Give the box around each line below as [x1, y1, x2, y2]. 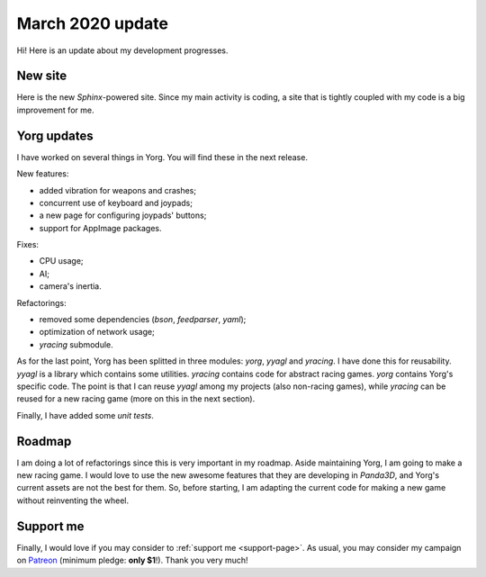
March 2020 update [16, 14, 168, 33]
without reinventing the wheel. [16, 495, 130, 506]
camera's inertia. [39, 281, 103, 292]
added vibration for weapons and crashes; [39, 185, 197, 195]
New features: [16, 168, 69, 179]
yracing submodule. [39, 338, 114, 350]
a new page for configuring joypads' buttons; [39, 210, 207, 221]
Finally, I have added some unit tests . [16, 410, 155, 420]
